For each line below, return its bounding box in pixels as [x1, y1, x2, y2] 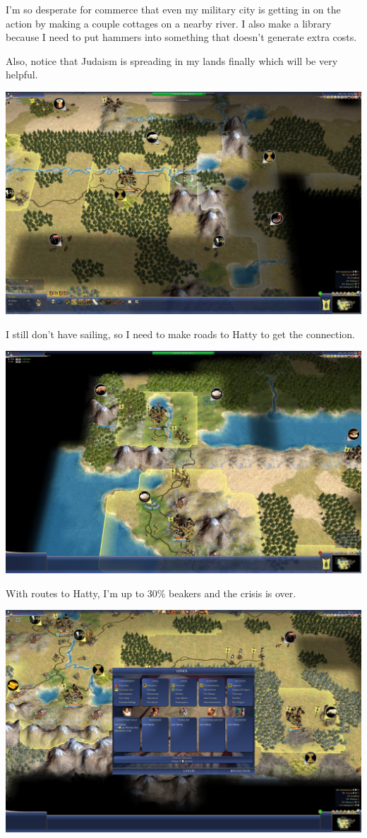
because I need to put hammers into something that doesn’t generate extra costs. [6, 30, 357, 44]
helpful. [6, 67, 38, 82]
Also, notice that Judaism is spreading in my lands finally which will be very [6, 53, 338, 68]
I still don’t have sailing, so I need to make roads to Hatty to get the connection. [6, 326, 355, 341]
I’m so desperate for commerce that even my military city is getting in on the [6, 2, 341, 16]
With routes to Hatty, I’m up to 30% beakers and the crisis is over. [6, 585, 296, 600]
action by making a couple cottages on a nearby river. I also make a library [6, 16, 332, 30]
